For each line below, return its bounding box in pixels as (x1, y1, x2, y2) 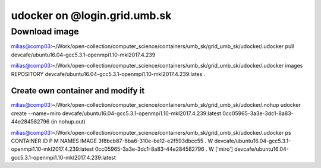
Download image (11, 26, 79, 37)
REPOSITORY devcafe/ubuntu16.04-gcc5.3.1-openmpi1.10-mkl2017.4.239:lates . (11, 70, 206, 77)
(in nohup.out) (51, 118, 86, 125)
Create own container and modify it (11, 86, 145, 96)
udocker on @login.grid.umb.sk (11, 9, 172, 22)
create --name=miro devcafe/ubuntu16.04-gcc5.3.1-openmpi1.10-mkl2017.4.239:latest (11, 110, 222, 117)
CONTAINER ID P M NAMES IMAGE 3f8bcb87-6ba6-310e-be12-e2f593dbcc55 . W (11, 137, 213, 145)
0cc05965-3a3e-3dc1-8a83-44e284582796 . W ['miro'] (95, 145, 233, 153)
